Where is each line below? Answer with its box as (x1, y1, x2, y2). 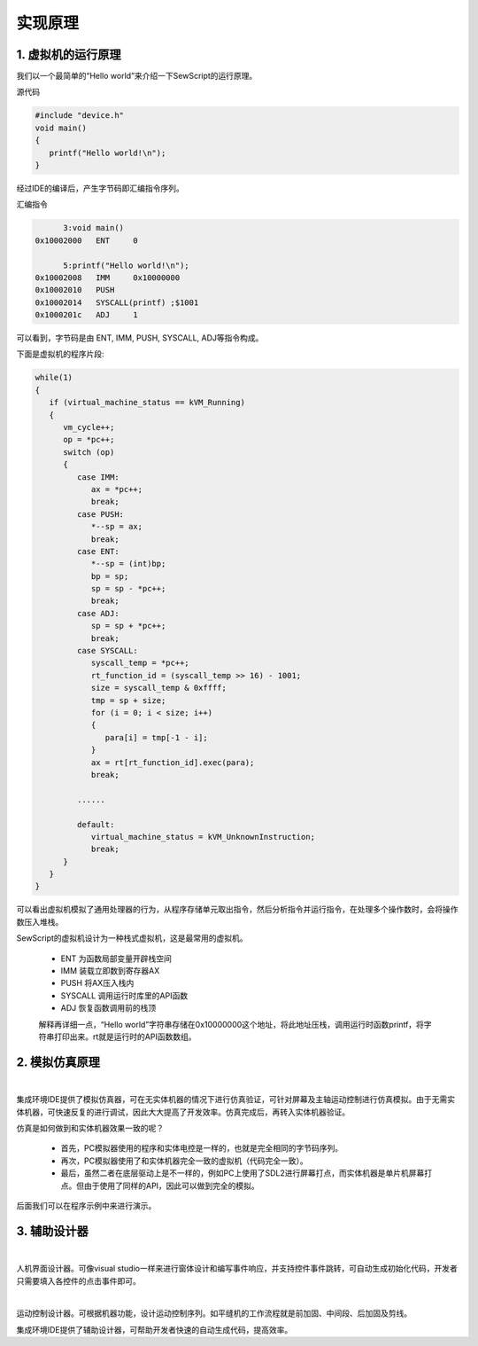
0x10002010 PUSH (35, 285, 115, 295)
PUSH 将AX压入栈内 (60, 978, 135, 989)
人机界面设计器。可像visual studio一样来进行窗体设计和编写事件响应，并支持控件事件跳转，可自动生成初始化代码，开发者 (16, 1264, 458, 1274)
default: (76, 819, 115, 829)
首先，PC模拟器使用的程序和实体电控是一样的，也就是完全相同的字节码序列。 (60, 1143, 343, 1154)
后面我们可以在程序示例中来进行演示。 (16, 1201, 157, 1210)
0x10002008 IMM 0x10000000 (35, 272, 181, 283)
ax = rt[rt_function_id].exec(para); (90, 757, 255, 767)
